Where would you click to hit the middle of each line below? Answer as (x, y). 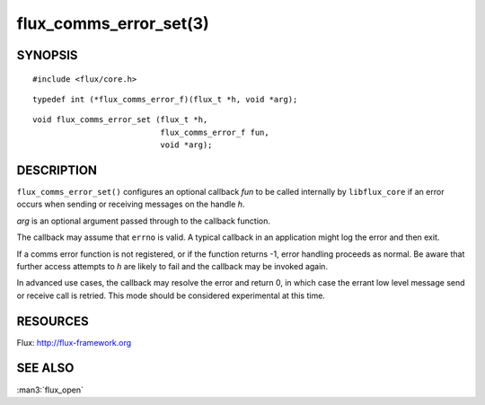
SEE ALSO (45, 368)
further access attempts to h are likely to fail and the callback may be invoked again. (172, 266)
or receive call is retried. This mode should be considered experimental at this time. (171, 295)
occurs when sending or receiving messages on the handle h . (131, 204)
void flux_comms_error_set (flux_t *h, (120, 120)
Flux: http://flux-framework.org (74, 342)
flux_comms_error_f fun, (215, 132)
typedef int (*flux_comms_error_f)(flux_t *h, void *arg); (165, 99)
